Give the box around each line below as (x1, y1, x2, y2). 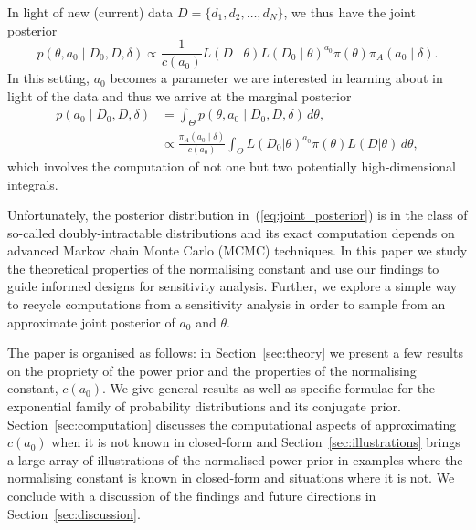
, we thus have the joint (283, 3, 416, 21)
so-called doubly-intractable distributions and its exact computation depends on (7, 223, 455, 242)
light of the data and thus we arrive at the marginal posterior (7, 86, 352, 105)
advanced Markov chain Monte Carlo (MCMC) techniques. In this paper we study (7, 241, 468, 260)
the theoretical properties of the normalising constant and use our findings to (7, 258, 439, 277)
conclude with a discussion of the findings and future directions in (7, 486, 376, 505)
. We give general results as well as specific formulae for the (101, 379, 436, 398)
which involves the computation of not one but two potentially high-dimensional (7, 156, 456, 175)
